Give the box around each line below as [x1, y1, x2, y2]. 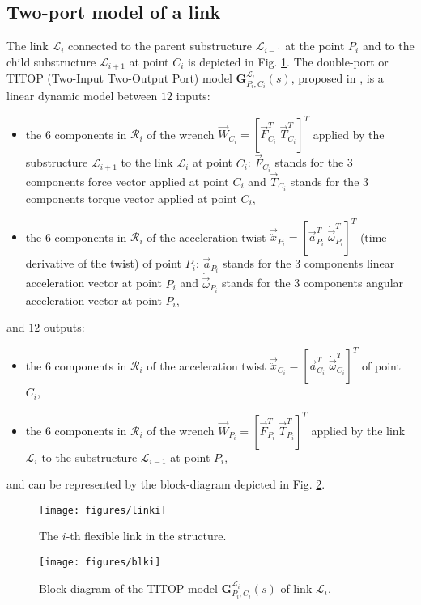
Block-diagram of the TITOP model [39, 579, 218, 596]
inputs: [176, 87, 210, 104]
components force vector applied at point [25, 172, 229, 189]
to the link [121, 154, 173, 171]
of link [280, 579, 313, 596]
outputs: [43, 319, 85, 336]
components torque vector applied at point [25, 190, 237, 207]
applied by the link [311, 421, 406, 438]
